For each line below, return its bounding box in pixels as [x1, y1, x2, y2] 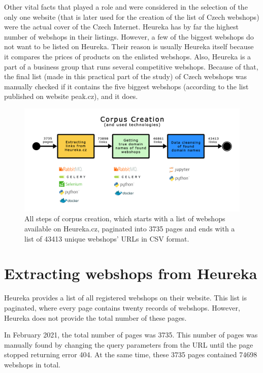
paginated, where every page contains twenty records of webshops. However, [4, 302, 240, 313]
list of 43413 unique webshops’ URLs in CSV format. [24, 233, 189, 244]
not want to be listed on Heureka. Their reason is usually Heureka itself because [4, 41, 254, 52]
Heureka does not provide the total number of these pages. [4, 312, 187, 323]
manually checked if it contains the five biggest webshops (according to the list [4, 81, 249, 91]
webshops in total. [4, 359, 60, 369]
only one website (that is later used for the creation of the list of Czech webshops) [4, 11, 259, 22]
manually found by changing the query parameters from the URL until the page [4, 339, 253, 350]
